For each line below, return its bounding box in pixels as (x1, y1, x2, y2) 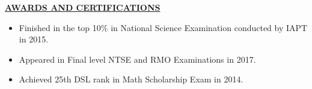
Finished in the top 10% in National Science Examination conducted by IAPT (19, 21, 308, 33)
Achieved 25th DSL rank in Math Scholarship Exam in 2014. (19, 73, 243, 85)
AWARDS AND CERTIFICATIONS (5, 1, 161, 13)
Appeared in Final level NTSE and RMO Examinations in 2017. (19, 53, 256, 65)
